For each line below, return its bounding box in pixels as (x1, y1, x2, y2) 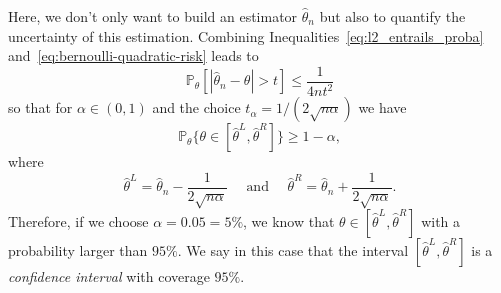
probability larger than (8, 239, 148, 260)
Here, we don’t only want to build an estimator (8, 6, 298, 26)
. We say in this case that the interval (177, 239, 409, 260)
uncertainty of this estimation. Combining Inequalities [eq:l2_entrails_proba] (8, 25, 484, 46)
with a (421, 210, 461, 231)
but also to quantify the (319, 6, 466, 26)
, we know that (243, 210, 335, 231)
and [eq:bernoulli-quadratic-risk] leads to (8, 45, 259, 66)
